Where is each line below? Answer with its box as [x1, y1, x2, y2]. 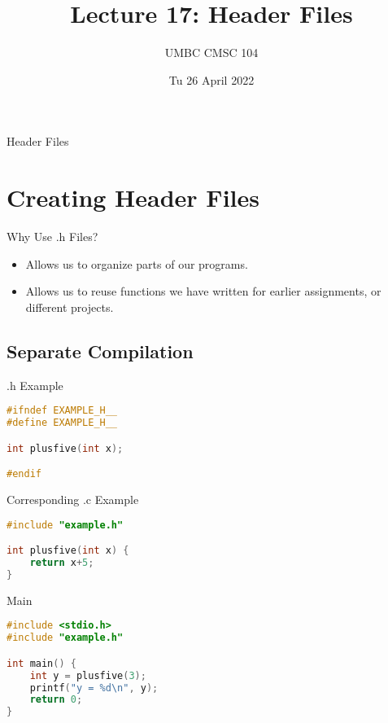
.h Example [7, 376, 63, 393]
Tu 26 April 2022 [168, 71, 255, 88]
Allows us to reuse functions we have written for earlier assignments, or [25, 283, 381, 300]
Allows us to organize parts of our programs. [25, 255, 248, 272]
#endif [7, 468, 41, 480]
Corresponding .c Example [7, 491, 139, 508]
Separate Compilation [7, 338, 194, 363]
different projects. [25, 298, 114, 315]
